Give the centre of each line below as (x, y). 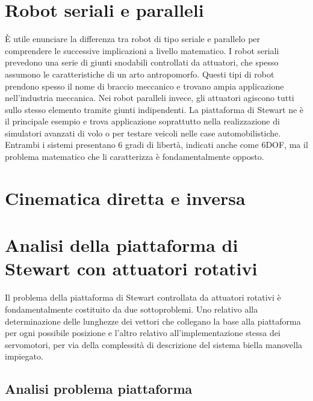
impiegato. (24, 356)
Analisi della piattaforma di (122, 245)
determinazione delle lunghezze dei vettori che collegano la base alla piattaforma (153, 321)
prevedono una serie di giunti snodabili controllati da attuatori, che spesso (142, 62)
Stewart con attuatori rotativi (131, 268)
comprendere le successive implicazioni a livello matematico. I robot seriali (142, 50)
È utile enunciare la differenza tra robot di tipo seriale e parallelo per (133, 39)
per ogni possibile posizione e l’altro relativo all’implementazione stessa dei (143, 333)
